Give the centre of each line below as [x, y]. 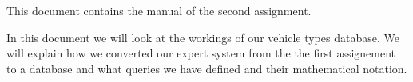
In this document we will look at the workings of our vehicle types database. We [203, 37]
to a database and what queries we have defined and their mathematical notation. [207, 68]
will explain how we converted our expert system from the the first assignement [201, 53]
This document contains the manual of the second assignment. [159, 10]
